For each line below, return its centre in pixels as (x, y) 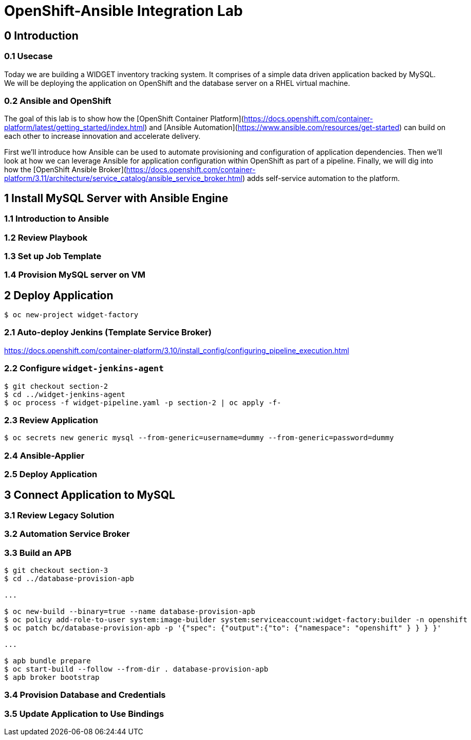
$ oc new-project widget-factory (71, 315)
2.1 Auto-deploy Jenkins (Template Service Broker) (108, 332)
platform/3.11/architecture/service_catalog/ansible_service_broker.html (123, 178)
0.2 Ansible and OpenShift (58, 101)
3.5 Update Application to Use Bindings (84, 714)
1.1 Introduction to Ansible (56, 219)
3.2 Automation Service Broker (67, 534)
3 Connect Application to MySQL (90, 495)
